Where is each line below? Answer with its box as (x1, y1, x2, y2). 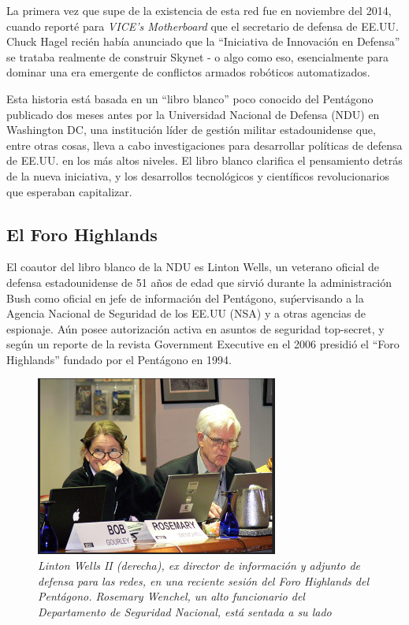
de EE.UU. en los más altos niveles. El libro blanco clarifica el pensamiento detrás (6, 152, 403, 169)
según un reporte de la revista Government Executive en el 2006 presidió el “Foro (6, 336, 400, 352)
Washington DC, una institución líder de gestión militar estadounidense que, (6, 121, 376, 138)
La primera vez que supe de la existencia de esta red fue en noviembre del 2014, (6, 2, 392, 18)
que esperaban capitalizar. (6, 183, 132, 199)
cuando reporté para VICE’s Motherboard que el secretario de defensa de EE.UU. (6, 17, 400, 34)
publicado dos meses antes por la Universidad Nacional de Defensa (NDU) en (6, 106, 380, 122)
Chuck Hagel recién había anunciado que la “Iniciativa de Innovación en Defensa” (6, 33, 400, 50)
